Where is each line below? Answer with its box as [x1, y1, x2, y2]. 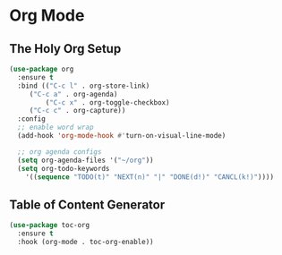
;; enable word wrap [17, 123, 94, 132]
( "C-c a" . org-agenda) [29, 89, 118, 98]
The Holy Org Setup [9, 41, 122, 56]
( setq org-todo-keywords [17, 164, 110, 173]
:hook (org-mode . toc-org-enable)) [17, 237, 154, 246]
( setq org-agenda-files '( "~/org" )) [17, 156, 154, 165]
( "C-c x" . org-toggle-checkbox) [45, 98, 170, 107]
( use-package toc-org [9, 221, 90, 230]
